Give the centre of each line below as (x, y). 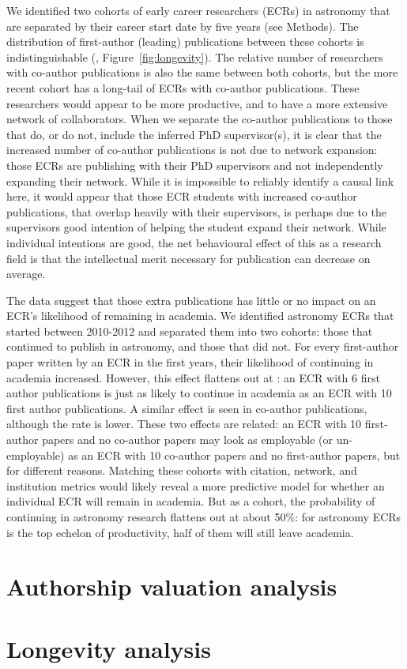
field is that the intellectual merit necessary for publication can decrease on (188, 258)
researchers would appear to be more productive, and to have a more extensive (197, 103)
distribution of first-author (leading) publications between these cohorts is (185, 41)
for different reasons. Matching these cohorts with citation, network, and (182, 470)
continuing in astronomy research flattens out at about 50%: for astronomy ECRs (204, 517)
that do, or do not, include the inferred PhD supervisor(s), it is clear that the (194, 134)
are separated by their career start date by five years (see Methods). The (183, 26)
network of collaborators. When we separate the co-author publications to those (200, 119)
